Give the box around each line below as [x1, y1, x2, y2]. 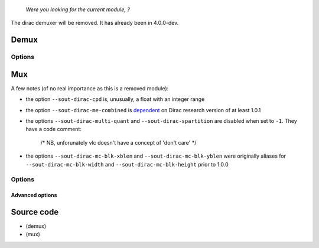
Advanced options [11, 192, 57, 199]
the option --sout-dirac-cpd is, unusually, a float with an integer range [25, 96, 205, 103]
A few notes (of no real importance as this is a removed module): [11, 84, 169, 92]
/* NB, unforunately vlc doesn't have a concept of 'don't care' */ [40, 139, 197, 146]
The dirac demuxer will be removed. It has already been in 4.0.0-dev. [11, 19, 179, 27]
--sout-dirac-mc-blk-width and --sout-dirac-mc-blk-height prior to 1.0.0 [25, 161, 229, 168]
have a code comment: [25, 126, 82, 133]
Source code [11, 207, 59, 217]
